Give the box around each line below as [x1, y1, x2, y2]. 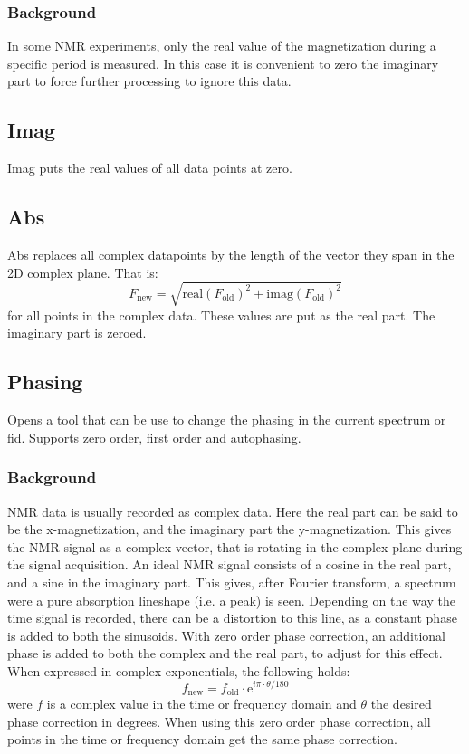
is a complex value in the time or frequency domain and [46, 694, 357, 712]
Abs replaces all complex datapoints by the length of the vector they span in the [7, 245, 455, 263]
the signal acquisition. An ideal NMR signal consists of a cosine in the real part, [7, 555, 452, 574]
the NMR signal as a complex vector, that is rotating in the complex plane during [7, 537, 463, 556]
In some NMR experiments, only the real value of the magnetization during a [7, 36, 436, 55]
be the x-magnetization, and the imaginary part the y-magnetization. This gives [7, 520, 452, 539]
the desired [370, 694, 432, 712]
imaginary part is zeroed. [7, 323, 147, 342]
